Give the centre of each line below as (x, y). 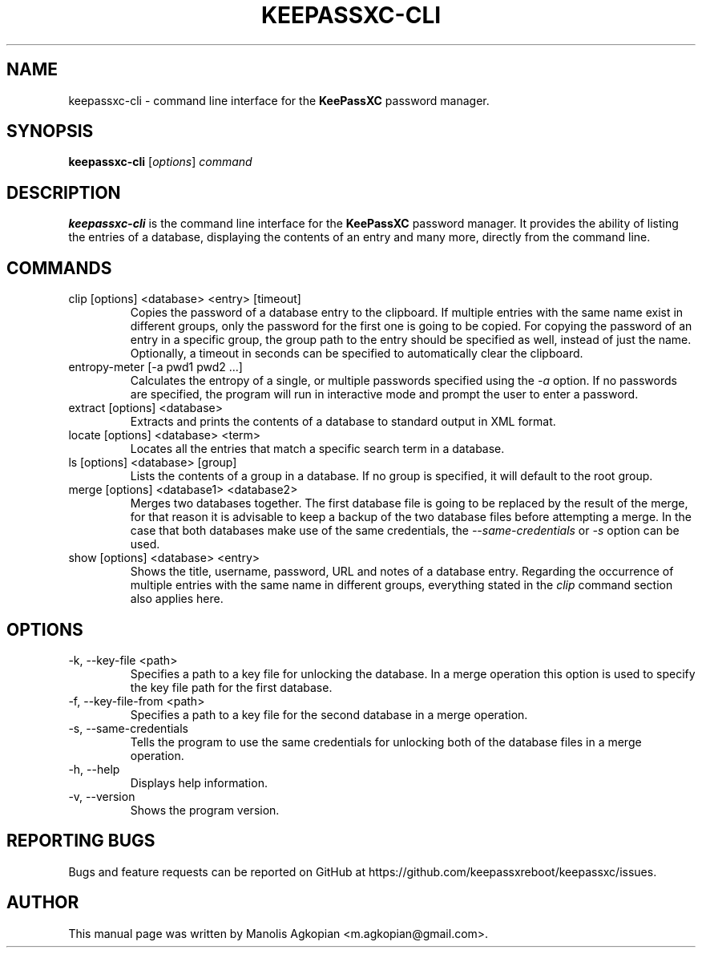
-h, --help (94, 769)
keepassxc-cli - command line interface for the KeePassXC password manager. (279, 100)
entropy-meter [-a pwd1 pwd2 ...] (155, 367)
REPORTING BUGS (81, 841)
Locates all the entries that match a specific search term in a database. (317, 449)
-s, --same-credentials (129, 728)
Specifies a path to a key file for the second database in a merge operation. (329, 714)
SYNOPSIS (50, 131)
